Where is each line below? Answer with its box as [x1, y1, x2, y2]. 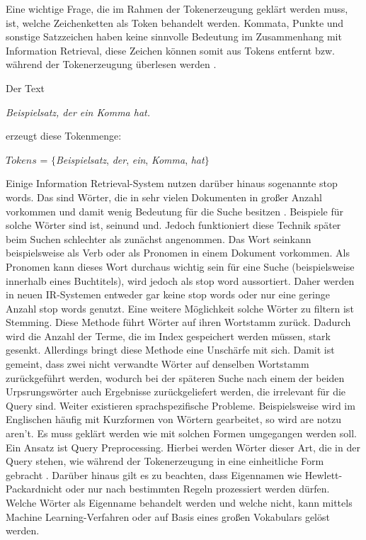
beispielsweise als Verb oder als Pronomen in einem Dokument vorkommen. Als [6, 245, 350, 260]
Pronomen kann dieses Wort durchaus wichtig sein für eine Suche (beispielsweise [6, 259, 355, 274]
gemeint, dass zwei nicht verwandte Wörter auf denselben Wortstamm [6, 356, 309, 371]
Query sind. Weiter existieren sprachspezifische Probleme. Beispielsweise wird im [6, 398, 355, 412]
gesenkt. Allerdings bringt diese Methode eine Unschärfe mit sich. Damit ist [6, 342, 335, 357]
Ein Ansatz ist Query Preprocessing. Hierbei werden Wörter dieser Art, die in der [6, 439, 360, 454]
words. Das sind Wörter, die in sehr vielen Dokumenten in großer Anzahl [6, 189, 322, 204]
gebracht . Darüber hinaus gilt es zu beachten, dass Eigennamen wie [6, 467, 302, 482]
